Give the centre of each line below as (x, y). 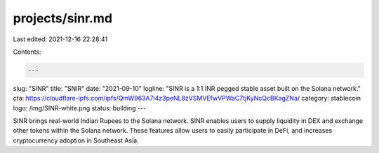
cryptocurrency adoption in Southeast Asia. (76, 140)
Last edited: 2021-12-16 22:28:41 (60, 39)
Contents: (27, 52)
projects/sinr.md (62, 18)
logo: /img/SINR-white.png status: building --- (80, 108)
